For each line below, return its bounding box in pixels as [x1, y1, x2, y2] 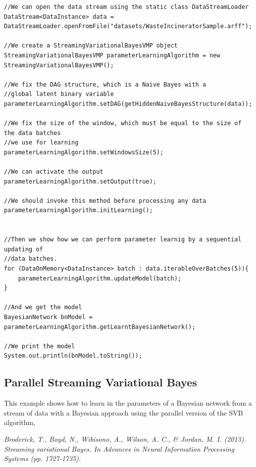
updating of [4, 245, 43, 253]
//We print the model [4, 342, 75, 350]
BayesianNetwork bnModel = [4, 314, 93, 321]
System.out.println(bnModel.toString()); [4, 352, 143, 360]
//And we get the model [4, 304, 82, 311]
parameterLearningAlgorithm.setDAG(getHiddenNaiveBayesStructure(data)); [4, 100, 253, 107]
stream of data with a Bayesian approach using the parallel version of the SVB [4, 407, 243, 418]
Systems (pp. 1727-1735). [4, 453, 81, 464]
